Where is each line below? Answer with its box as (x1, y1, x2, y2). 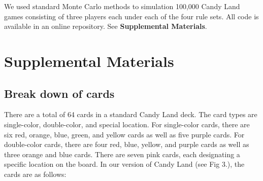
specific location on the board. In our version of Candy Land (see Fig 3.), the (4, 159, 245, 169)
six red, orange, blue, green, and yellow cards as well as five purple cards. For (4, 129, 245, 139)
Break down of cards (4, 85, 115, 101)
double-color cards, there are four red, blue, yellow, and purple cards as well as (4, 139, 249, 150)
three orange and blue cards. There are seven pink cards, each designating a (4, 149, 240, 159)
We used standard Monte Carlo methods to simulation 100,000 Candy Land (4, 1, 240, 11)
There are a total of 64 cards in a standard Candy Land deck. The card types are (4, 109, 257, 120)
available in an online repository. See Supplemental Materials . (4, 21, 207, 31)
